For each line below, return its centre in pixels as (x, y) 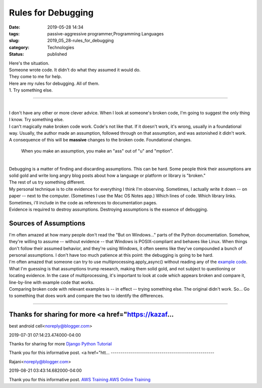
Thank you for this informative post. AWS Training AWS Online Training (80, 379)
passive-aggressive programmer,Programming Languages (106, 33)
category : (19, 47)
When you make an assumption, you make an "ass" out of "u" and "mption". (97, 151)
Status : (16, 54)
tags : (14, 33)
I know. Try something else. (36, 120)
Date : (15, 27)
